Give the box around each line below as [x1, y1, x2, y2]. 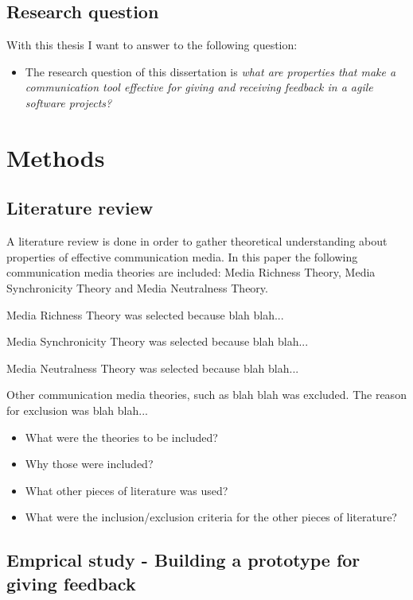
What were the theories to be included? [25, 428, 218, 445]
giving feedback [6, 571, 136, 595]
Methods [6, 141, 105, 173]
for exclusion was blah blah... [6, 401, 148, 418]
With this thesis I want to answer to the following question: [6, 37, 298, 53]
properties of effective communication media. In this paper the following [6, 248, 358, 265]
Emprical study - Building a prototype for [6, 548, 360, 572]
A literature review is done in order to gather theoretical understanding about [6, 233, 388, 250]
